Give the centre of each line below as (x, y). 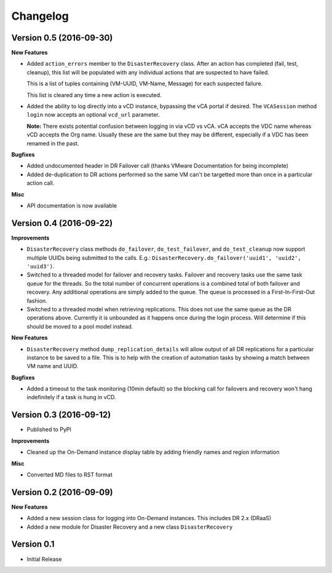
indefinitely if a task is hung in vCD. (71, 397)
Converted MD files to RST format (70, 474)
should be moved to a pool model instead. (80, 326)
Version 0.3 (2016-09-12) (61, 415)
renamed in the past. (53, 143)
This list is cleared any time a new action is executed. (94, 95)
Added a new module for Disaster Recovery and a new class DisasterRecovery (130, 527)
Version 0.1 (33, 544)
